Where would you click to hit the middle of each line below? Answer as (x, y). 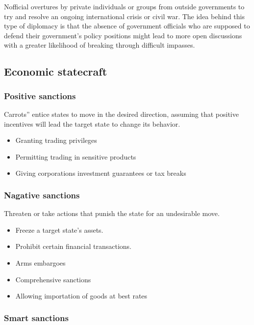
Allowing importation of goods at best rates (81, 296)
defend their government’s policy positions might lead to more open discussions (123, 35)
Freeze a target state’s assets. (59, 230)
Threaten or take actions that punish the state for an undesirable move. (112, 213)
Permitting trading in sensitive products (76, 156)
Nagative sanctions (42, 195)
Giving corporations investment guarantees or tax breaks (101, 173)
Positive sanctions (40, 95)
